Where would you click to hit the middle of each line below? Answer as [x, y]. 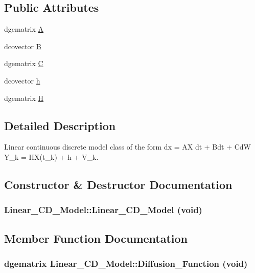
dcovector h [22, 80]
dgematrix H [24, 98]
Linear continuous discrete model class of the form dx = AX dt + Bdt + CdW [128, 147]
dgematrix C [24, 63]
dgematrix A [24, 29]
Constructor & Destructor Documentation [118, 184]
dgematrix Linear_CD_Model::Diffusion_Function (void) [126, 263]
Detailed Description [60, 125]
